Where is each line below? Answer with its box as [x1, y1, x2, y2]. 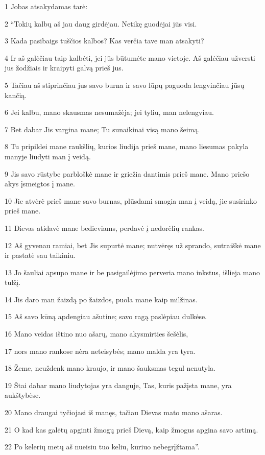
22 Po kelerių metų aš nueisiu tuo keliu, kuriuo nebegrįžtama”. [5, 441, 200, 452]
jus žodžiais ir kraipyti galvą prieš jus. [5, 62, 124, 73]
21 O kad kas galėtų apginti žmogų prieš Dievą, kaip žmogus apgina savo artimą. [5, 424, 258, 435]
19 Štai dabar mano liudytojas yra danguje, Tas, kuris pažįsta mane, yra [5, 379, 232, 390]
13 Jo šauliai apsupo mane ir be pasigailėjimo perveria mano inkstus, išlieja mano [5, 267, 260, 277]
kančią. [5, 89, 27, 100]
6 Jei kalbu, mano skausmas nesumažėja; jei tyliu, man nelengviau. [5, 107, 214, 117]
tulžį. [5, 277, 21, 288]
